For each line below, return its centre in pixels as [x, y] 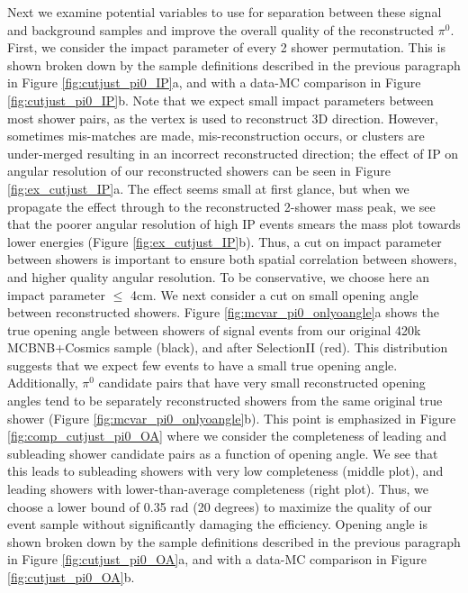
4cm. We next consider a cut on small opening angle [274, 294]
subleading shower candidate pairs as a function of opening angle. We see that [223, 453]
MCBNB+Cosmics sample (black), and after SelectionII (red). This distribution [228, 347]
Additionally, [43, 383]
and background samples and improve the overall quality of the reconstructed [221, 29]
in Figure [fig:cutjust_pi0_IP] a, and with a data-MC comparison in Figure [214, 82]
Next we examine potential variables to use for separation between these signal [225, 12]
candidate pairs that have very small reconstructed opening [262, 383]
